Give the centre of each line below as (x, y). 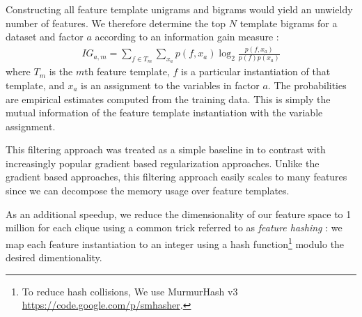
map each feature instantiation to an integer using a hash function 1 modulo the (175, 242)
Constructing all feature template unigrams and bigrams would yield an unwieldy (179, 9)
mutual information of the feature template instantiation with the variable (164, 113)
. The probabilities (307, 85)
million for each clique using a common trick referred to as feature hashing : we (174, 227)
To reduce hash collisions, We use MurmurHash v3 (130, 291)
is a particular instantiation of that (255, 71)
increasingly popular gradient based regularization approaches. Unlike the (163, 163)
